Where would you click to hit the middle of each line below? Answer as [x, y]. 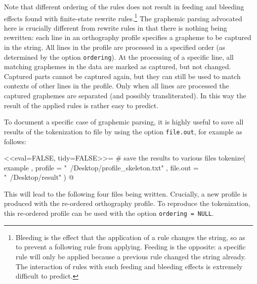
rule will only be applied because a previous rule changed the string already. [131, 256]
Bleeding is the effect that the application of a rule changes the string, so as [130, 237]
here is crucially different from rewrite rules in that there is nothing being [116, 27]
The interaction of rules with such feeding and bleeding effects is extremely [129, 266]
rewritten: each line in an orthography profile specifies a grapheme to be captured [128, 37]
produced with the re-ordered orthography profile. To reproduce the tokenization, [127, 203]
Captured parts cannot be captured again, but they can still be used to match [122, 76]
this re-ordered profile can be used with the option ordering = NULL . [109, 213]
